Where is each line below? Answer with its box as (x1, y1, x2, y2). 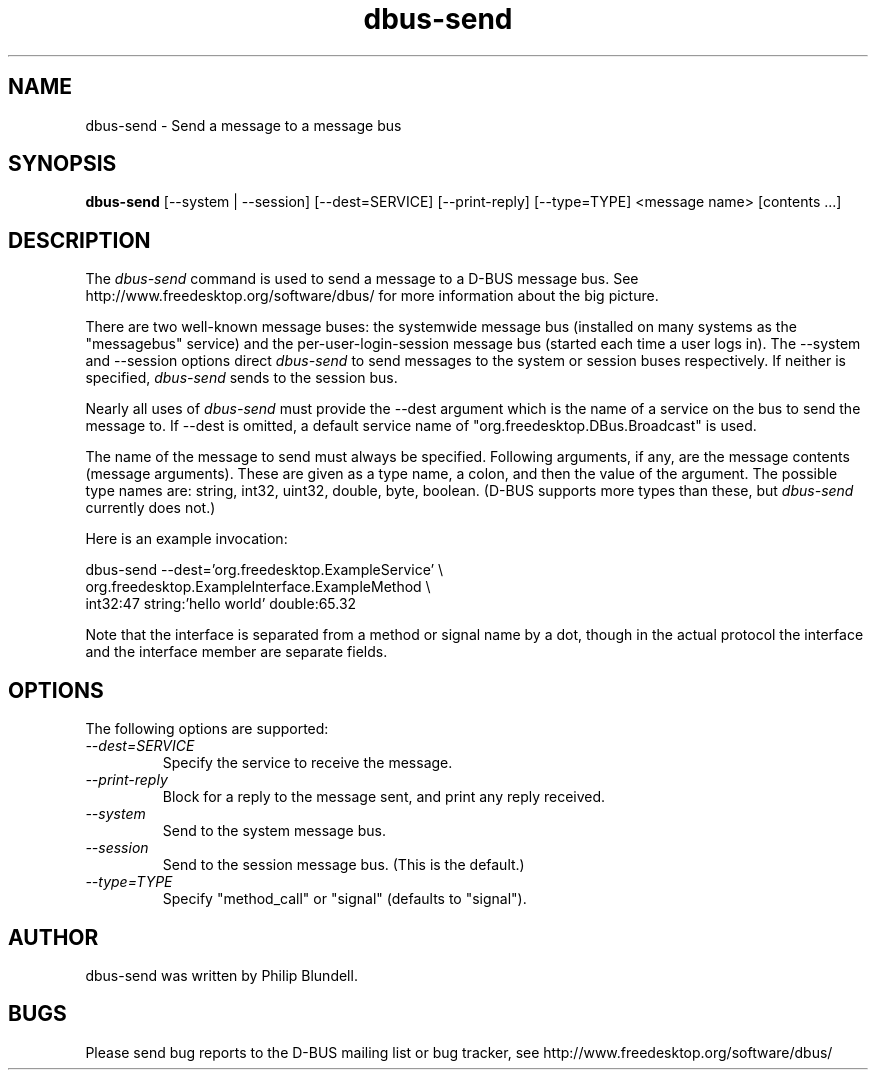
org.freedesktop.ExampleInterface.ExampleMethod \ (85, 578, 431, 596)
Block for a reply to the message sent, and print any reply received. (162, 788, 606, 806)
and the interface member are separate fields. (85, 643, 388, 661)
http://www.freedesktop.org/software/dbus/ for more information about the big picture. (85, 287, 659, 305)
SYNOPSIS (8, 151, 117, 177)
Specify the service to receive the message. (162, 754, 453, 772)
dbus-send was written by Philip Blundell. (85, 966, 358, 984)
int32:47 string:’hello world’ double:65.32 (85, 595, 357, 613)
